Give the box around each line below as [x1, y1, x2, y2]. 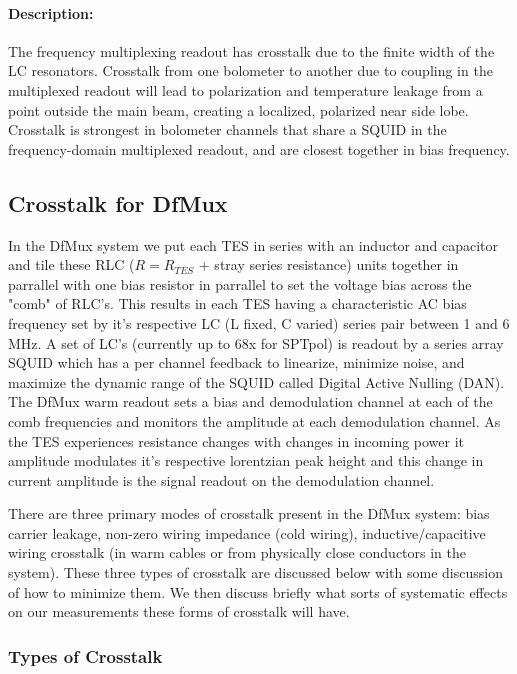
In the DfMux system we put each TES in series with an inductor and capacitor [8, 234, 499, 255]
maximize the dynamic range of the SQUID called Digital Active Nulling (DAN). [8, 371, 505, 392]
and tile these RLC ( [8, 254, 135, 275]
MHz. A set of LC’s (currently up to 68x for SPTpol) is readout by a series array [8, 332, 504, 353]
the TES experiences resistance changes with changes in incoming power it [8, 430, 465, 451]
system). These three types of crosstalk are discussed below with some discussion [8, 562, 503, 583]
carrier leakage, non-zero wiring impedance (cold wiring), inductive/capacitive [8, 522, 486, 543]
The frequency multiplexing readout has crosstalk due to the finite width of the [8, 40, 495, 61]
